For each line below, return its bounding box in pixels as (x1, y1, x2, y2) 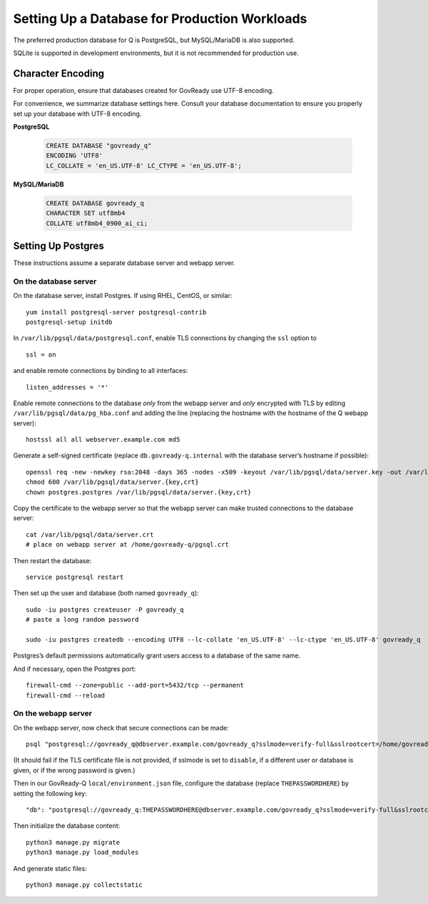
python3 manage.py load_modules (26, 848, 139, 857)
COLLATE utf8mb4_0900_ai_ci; (46, 219, 148, 227)
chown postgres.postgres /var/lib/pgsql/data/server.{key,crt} (26, 488, 252, 496)
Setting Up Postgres (13, 239, 105, 252)
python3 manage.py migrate (26, 838, 121, 846)
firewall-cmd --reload (26, 691, 106, 700)
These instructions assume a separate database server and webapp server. (13, 259, 235, 267)
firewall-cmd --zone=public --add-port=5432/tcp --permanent (26, 681, 244, 690)
